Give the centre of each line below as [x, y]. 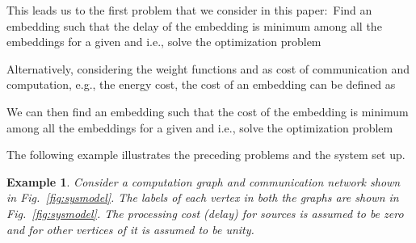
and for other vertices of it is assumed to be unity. [130, 229]
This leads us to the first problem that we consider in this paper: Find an [189, 10]
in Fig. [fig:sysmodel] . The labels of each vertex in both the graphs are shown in [203, 197]
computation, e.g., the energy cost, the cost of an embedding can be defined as [201, 84]
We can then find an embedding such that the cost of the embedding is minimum [208, 111]
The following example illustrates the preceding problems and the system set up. [206, 155]
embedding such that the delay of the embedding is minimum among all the [194, 25]
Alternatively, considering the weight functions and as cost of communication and [208, 68]
